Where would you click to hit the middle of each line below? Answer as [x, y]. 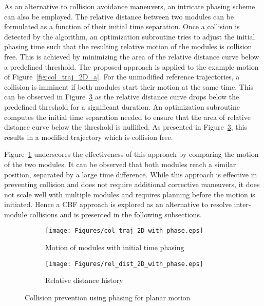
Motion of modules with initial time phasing [115, 247]
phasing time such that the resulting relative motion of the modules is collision [128, 46]
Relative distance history [84, 280]
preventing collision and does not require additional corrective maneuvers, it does [132, 184]
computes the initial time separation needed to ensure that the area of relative [127, 117]
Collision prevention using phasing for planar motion [108, 297]
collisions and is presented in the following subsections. [116, 214]
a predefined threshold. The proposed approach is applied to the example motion [131, 66]
